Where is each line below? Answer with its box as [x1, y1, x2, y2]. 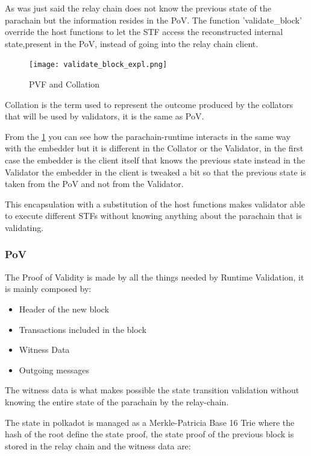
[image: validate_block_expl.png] [29, 60, 168, 69]
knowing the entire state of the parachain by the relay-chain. [5, 395, 229, 408]
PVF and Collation [29, 78, 100, 90]
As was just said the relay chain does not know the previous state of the [5, 2, 271, 14]
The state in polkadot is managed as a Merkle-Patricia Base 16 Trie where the [5, 416, 295, 428]
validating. [5, 221, 44, 233]
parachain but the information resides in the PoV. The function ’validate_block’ [5, 13, 302, 26]
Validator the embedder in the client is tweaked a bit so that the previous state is [5, 165, 306, 178]
